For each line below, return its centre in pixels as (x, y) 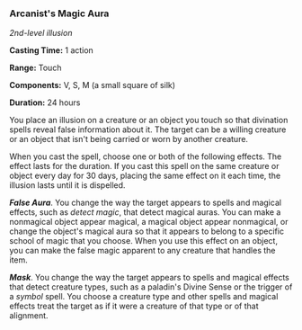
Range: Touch (36, 68)
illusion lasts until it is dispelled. (67, 185)
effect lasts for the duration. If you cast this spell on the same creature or (145, 166)
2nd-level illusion (41, 33)
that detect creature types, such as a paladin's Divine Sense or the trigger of (151, 287)
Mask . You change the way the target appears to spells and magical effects (149, 278)
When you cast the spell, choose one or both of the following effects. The (146, 156)
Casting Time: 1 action (52, 50)
